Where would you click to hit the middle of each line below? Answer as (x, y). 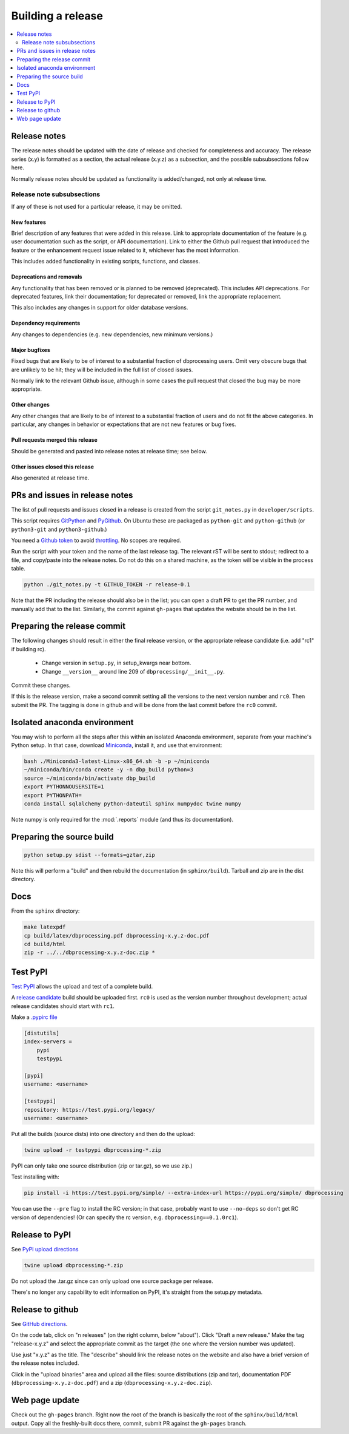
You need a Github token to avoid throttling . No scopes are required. (96, 540)
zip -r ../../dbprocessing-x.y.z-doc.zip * (90, 952)
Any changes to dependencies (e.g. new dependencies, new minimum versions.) (112, 334)
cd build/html (45, 944)
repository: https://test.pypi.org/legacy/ (90, 1110)
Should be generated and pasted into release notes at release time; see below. (109, 451)
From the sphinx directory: (45, 911)
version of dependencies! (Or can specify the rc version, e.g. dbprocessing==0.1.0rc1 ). (125, 1217)
